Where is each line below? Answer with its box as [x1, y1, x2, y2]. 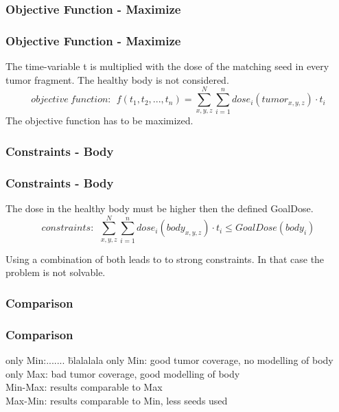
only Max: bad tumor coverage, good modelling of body [5, 366, 240, 380]
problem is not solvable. [5, 265, 106, 279]
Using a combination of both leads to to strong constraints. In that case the [5, 251, 325, 266]
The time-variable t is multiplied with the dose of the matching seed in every [5, 59, 329, 73]
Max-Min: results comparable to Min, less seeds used [5, 393, 228, 407]
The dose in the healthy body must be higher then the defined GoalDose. [5, 201, 314, 216]
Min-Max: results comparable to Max [5, 380, 163, 394]
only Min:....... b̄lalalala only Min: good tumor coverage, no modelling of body [5, 353, 334, 367]
